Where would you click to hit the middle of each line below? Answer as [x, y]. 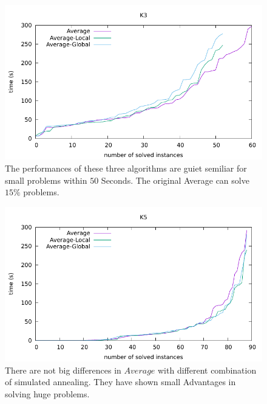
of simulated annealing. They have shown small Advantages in [120, 382]
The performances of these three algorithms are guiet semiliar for [126, 168]
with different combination [207, 370]
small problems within [46, 180]
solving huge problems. [47, 393]
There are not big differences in [63, 370]
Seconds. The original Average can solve [175, 180]
